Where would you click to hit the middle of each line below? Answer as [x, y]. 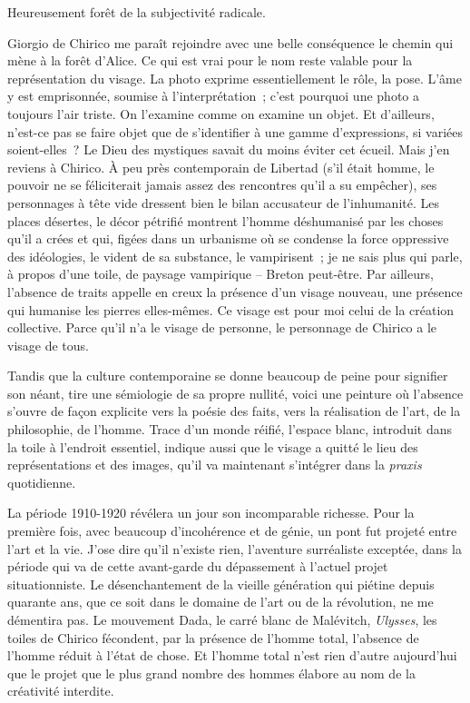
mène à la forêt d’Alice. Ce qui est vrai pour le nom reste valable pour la [210, 60]
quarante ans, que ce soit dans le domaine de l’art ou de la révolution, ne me [220, 602]
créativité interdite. [61, 691]
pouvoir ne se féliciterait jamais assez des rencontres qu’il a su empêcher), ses [222, 185]
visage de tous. [48, 345]
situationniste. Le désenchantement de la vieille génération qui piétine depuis [221, 584]
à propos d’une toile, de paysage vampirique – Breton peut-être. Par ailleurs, [220, 274]
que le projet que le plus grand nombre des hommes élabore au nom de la [211, 673]
